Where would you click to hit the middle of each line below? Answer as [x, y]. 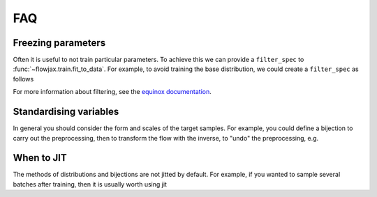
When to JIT [40, 158]
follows [23, 79]
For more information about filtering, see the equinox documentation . [112, 92]
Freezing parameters [59, 43]
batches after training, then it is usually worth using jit [90, 184]
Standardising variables [66, 112]
